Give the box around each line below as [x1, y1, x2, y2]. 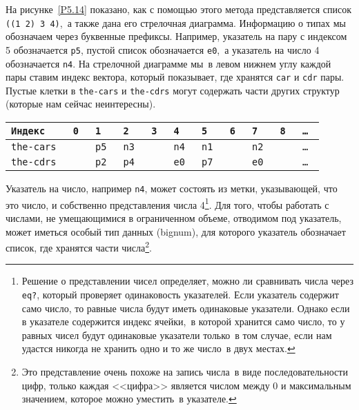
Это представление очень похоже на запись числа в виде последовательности [21, 365, 348, 379]
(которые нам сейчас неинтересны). [6, 96, 156, 111]
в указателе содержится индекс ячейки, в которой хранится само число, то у [21, 314, 345, 329]
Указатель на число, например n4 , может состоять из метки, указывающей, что [6, 181, 338, 196]
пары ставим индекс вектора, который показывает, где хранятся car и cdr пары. [6, 70, 345, 84]
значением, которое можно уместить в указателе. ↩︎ [21, 391, 237, 406]
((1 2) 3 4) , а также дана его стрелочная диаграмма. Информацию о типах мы [6, 15, 346, 30]
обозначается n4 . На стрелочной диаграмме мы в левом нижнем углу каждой [6, 56, 331, 70]
